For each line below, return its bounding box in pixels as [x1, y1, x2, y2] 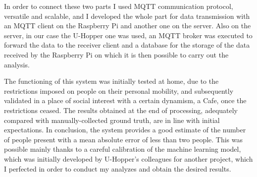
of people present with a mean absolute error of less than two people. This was [4, 134, 243, 144]
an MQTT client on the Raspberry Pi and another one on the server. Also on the [4, 20, 251, 31]
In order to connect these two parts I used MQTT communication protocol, [4, 1, 233, 11]
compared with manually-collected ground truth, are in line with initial [4, 115, 220, 125]
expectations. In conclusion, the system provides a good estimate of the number [4, 124, 246, 135]
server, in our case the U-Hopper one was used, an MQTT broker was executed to [4, 30, 253, 40]
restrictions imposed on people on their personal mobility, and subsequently [4, 85, 234, 96]
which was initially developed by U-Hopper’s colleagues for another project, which [4, 153, 253, 164]
